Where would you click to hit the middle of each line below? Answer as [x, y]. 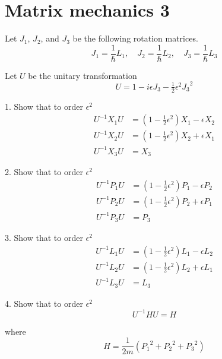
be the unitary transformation [83, 75]
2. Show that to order [44, 172]
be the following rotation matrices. [135, 38]
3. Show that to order [44, 237]
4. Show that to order [44, 303]
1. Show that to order [44, 106]
